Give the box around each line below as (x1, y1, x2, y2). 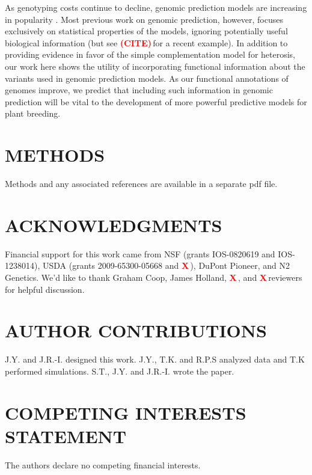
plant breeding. (5, 107, 61, 120)
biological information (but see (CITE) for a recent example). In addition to (5, 36, 288, 49)
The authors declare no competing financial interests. (5, 458, 201, 471)
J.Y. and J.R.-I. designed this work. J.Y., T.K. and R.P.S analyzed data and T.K (5, 353, 305, 366)
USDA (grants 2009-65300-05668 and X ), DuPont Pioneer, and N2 (42, 259, 290, 272)
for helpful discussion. (5, 283, 85, 295)
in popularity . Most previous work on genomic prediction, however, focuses (5, 13, 283, 25)
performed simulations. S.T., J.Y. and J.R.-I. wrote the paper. (5, 364, 234, 377)
